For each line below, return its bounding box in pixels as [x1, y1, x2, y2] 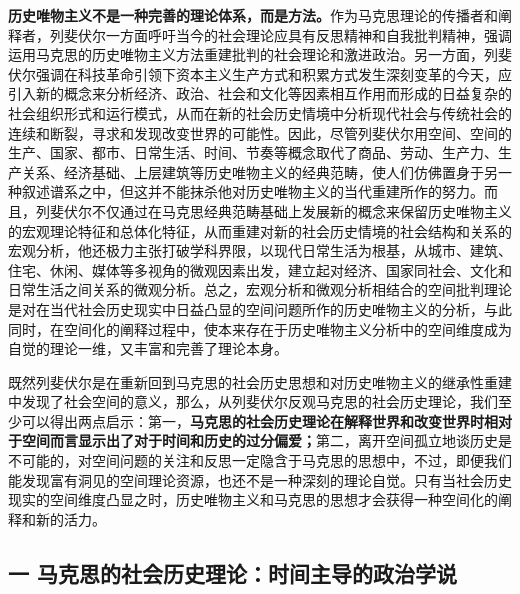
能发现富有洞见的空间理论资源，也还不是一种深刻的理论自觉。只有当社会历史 [8, 469, 512, 490]
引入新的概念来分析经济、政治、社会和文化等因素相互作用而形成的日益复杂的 [8, 83, 512, 104]
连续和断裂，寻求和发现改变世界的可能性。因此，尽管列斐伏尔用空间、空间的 [8, 122, 512, 143]
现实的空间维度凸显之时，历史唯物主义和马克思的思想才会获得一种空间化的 [8, 489, 498, 510]
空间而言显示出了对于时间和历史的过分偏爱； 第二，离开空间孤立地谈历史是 [21, 430, 512, 451]
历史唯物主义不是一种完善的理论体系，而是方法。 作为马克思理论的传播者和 [8, 5, 498, 25]
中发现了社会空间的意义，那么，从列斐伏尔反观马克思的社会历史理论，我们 [8, 391, 498, 412]
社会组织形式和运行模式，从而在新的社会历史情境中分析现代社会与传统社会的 [8, 102, 512, 123]
